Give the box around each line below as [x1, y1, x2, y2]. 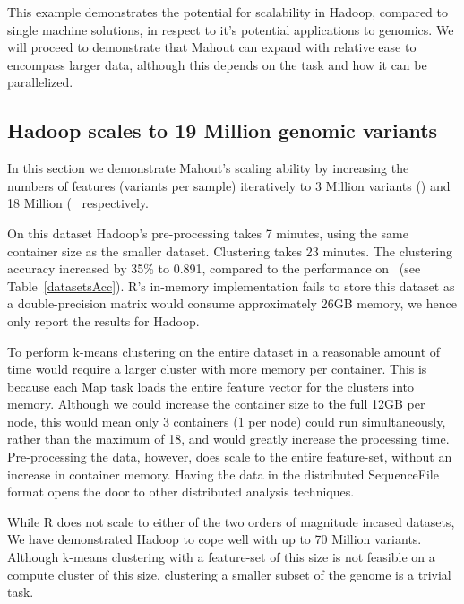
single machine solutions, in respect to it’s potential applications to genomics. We [7, 20, 454, 39]
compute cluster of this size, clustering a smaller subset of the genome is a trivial [7, 565, 451, 583]
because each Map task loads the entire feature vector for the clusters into [7, 376, 414, 395]
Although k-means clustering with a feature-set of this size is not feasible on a [7, 548, 435, 566]
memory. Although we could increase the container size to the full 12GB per [7, 394, 425, 413]
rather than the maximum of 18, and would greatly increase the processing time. [7, 429, 450, 448]
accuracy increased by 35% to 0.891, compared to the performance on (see [7, 259, 421, 278]
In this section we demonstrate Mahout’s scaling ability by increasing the [7, 159, 409, 177]
